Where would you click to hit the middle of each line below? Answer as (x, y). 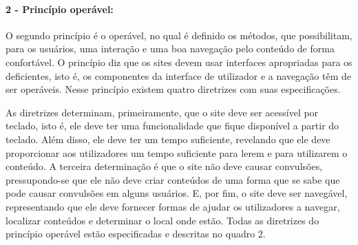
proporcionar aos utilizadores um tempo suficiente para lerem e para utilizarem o (177, 152)
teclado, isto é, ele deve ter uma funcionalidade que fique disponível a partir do (172, 126)
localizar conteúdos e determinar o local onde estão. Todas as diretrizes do (162, 220)
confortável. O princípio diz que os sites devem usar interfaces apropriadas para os (179, 62)
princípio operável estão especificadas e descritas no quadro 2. (136, 234)
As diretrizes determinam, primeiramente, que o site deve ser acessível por (162, 112)
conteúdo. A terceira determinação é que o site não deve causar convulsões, (164, 166)
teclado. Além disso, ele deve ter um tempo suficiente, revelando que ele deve (168, 139)
